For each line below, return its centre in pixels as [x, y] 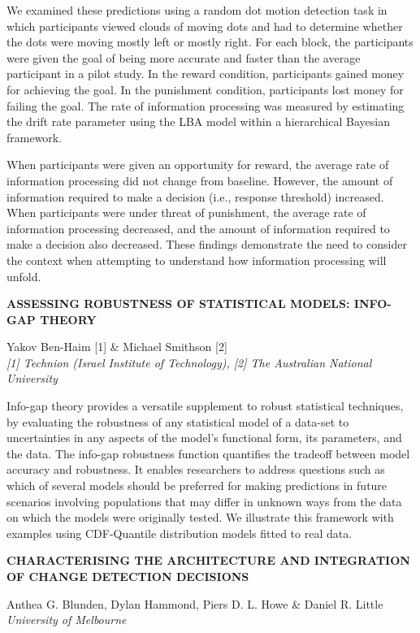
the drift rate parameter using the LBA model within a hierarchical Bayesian [198, 121]
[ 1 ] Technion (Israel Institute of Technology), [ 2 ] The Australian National [189, 362]
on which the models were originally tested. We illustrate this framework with [200, 517]
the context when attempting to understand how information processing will [197, 260]
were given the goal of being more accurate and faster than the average [184, 57]
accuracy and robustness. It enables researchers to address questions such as [196, 469]
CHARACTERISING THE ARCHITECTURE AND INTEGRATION [208, 560]
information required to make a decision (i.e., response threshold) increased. [195, 196]
